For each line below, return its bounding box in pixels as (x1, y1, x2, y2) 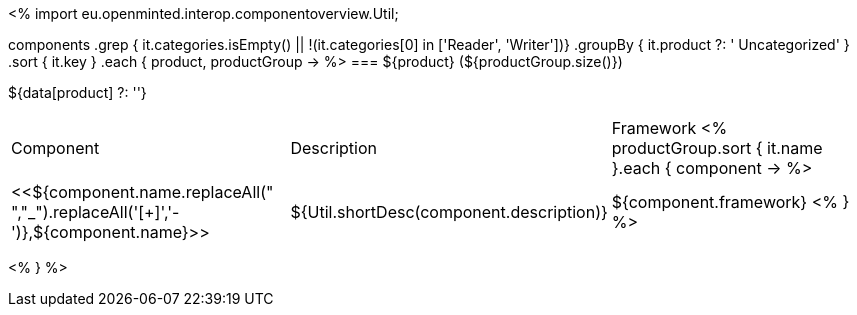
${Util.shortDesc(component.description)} (290, 202, 608, 222)
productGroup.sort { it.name (611, 138, 823, 158)
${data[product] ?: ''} (8, 84, 147, 101)
